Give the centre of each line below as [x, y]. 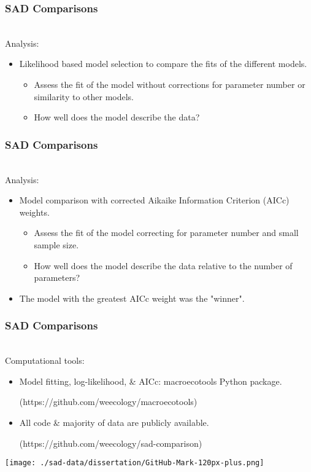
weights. [34, 212]
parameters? [57, 277]
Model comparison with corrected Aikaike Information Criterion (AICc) [154, 200]
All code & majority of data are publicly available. [114, 422]
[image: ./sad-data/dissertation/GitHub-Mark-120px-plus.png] [135, 463]
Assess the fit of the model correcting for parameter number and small [166, 233]
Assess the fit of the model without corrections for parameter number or [170, 84]
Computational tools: [45, 360]
